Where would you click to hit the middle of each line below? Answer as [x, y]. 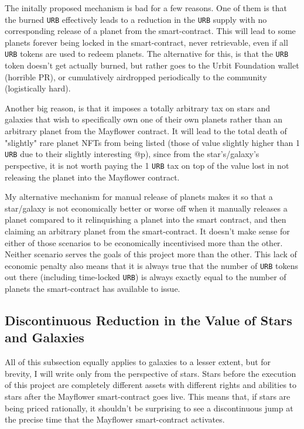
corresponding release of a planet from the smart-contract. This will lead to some [150, 31]
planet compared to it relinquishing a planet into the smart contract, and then [146, 219]
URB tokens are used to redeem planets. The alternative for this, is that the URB [147, 54]
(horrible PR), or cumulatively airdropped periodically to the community [136, 76]
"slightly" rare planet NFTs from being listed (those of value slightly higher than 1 [152, 142]
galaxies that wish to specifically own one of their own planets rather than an [144, 119]
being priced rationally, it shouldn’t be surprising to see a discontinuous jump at [149, 408]
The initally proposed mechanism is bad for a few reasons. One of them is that [146, 8]
